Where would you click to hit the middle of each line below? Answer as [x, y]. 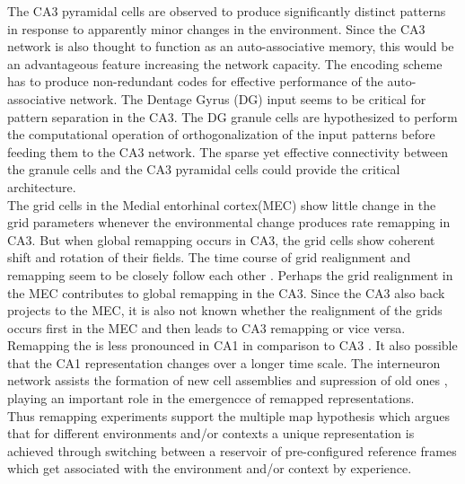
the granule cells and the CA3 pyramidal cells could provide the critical [204, 169]
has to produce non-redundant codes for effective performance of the [195, 81]
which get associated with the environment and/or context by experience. [210, 468]
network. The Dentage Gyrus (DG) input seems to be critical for [248, 98]
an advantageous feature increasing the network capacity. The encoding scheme [225, 63]
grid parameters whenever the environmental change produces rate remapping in [229, 222]
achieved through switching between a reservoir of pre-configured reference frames [232, 450]
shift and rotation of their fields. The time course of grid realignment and [209, 257]
